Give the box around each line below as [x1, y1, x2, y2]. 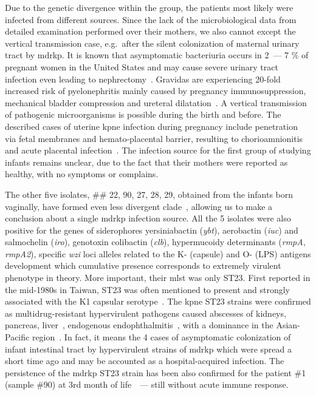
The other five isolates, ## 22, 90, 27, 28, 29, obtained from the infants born [5, 187, 294, 200]
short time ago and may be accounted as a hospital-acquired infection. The [5, 354, 284, 367]
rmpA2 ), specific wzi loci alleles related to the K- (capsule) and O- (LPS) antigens [5, 247, 311, 260]
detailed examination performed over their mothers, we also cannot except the [5, 25, 296, 38]
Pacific [5, 331, 30, 343]
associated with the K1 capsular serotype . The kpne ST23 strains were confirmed [5, 295, 311, 308]
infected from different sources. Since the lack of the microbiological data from [5, 13, 297, 25]
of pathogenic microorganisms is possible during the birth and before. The [5, 108, 281, 121]
